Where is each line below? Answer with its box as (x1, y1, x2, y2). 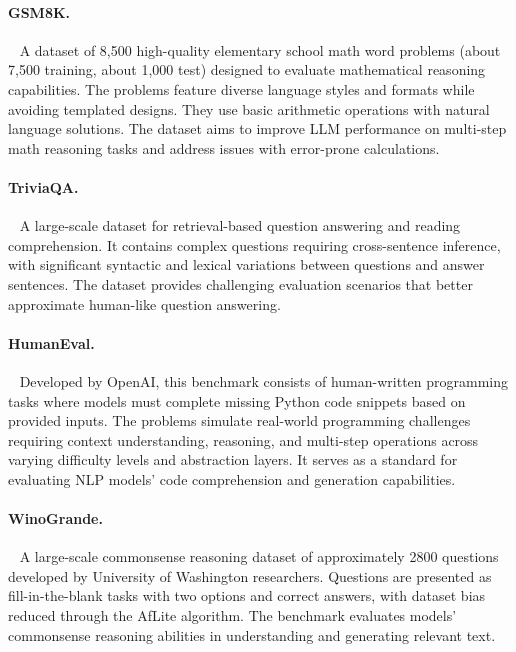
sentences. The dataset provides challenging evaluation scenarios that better (8, 273, 473, 294)
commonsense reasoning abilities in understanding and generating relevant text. (8, 624, 496, 645)
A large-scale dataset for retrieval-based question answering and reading (19, 215, 461, 236)
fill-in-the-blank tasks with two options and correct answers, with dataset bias (8, 585, 486, 606)
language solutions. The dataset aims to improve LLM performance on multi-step (8, 118, 507, 139)
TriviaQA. (8, 176, 79, 197)
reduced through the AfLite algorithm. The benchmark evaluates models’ (8, 605, 457, 626)
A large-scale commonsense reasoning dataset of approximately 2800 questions (19, 546, 499, 567)
